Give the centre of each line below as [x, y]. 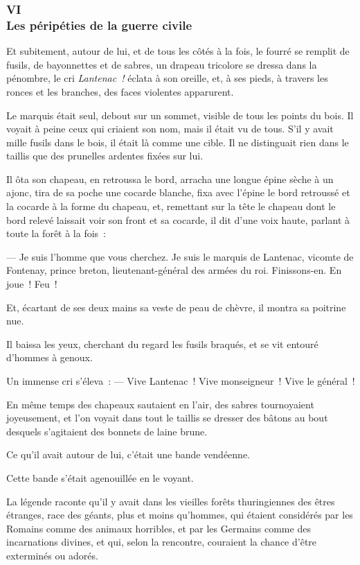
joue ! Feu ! [32, 284]
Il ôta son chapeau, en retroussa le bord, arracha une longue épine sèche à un [170, 179]
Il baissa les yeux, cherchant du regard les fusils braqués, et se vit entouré [162, 344]
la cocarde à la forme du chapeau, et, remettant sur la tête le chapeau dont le [171, 206]
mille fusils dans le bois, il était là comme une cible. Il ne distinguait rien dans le [178, 142]
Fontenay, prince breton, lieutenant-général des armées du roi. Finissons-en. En [174, 270]
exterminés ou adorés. [52, 555]
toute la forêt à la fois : [56, 233]
